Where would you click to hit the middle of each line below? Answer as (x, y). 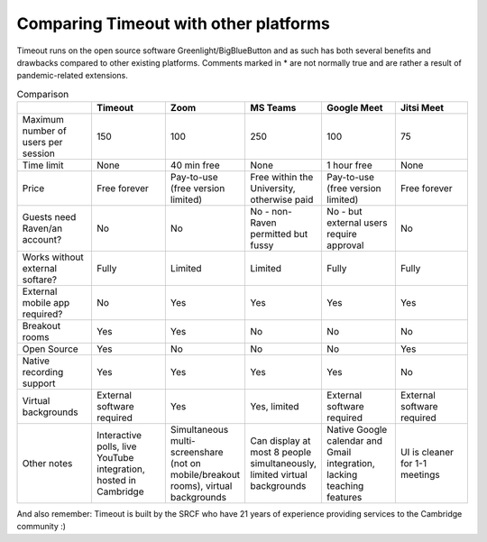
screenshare (197, 453)
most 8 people (280, 453)
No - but (344, 212)
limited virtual (279, 475)
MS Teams (273, 108)
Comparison (43, 94)
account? (42, 240)
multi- (183, 441)
